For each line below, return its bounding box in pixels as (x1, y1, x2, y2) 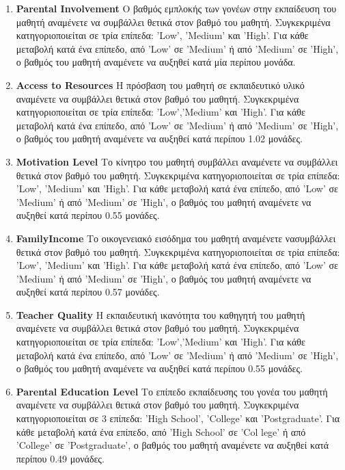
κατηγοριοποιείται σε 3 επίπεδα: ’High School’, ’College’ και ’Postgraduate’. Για (16, 411, 340, 426)
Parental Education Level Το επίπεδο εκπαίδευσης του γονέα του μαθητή (16, 384, 328, 398)
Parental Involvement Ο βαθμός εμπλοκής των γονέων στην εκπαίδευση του (16, 1, 337, 15)
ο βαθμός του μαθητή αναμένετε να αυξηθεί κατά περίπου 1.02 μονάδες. (16, 131, 303, 146)
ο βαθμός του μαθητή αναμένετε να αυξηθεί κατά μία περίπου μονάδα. (16, 55, 296, 69)
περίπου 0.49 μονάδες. (16, 451, 105, 465)
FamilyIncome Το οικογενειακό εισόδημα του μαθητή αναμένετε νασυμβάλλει (16, 231, 336, 245)
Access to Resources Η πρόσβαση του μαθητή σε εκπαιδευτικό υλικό (16, 77, 305, 92)
